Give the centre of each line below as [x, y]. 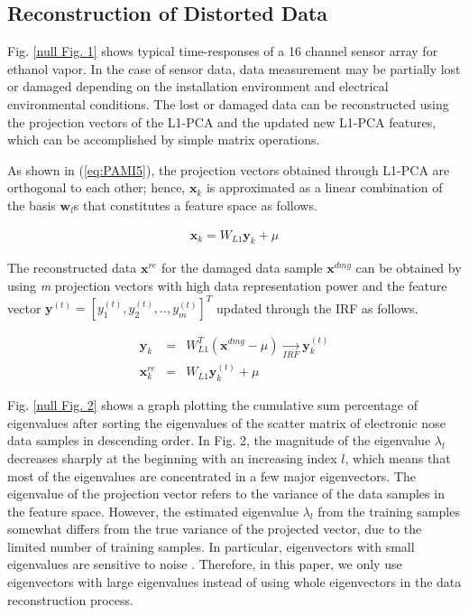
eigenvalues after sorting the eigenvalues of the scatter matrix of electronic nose [226, 422]
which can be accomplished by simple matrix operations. [164, 140]
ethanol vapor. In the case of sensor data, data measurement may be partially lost [234, 68]
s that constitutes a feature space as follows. [195, 205]
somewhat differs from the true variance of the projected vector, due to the [215, 529]
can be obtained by [409, 268]
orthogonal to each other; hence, [97, 187]
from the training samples [389, 511]
